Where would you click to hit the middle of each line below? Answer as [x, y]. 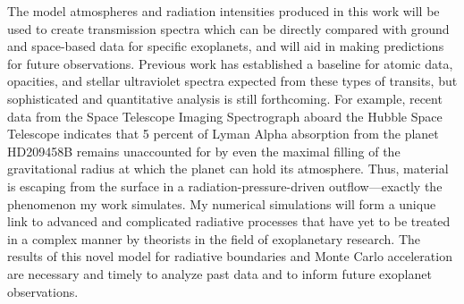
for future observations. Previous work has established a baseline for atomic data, [230, 63]
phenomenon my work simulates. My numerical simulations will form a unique [222, 203]
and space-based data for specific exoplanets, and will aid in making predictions [226, 46]
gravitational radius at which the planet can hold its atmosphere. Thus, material [228, 169]
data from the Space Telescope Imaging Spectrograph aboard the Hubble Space [225, 116]
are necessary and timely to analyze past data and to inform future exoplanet [219, 273]
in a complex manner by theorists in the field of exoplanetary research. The [214, 238]
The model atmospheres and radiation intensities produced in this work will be [224, 11]
